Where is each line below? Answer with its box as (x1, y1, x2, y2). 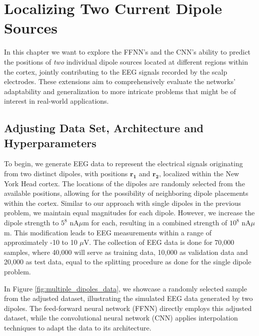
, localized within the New (159, 168, 239, 179)
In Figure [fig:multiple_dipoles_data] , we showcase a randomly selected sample (4, 283, 247, 293)
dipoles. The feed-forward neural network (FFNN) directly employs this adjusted (4, 302, 252, 313)
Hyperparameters (4, 135, 96, 150)
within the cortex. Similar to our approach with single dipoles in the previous (4, 197, 241, 208)
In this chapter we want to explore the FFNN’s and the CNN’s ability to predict (4, 47, 251, 57)
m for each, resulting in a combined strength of (83, 217, 227, 228)
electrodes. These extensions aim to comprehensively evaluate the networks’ (4, 76, 235, 87)
